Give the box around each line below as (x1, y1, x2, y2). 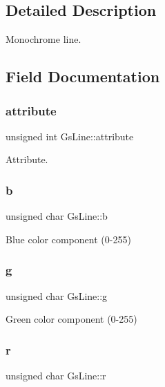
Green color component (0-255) (6, 312, 137, 326)
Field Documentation (6, 66, 160, 87)
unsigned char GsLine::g (6, 288, 108, 303)
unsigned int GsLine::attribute (6, 129, 134, 143)
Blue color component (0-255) (6, 232, 131, 246)
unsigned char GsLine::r (6, 368, 106, 383)
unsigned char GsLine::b (6, 209, 108, 223)
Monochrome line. (6, 32, 81, 46)
